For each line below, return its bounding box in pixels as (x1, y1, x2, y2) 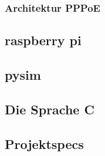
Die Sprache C (5, 100, 94, 118)
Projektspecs (5, 134, 84, 152)
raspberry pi (5, 31, 82, 49)
